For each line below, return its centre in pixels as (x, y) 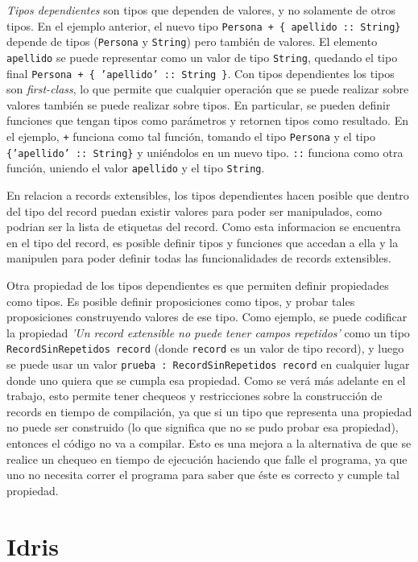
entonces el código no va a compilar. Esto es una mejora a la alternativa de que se (209, 443)
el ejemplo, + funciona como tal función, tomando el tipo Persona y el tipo (191, 136)
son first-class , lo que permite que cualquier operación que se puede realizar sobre (208, 89)
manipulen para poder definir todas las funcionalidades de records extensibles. (199, 258)
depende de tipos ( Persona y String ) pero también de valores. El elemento (192, 41)
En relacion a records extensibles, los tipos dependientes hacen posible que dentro (208, 194)
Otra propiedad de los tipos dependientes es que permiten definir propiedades (198, 285)
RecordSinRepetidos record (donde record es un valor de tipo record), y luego (205, 348)
